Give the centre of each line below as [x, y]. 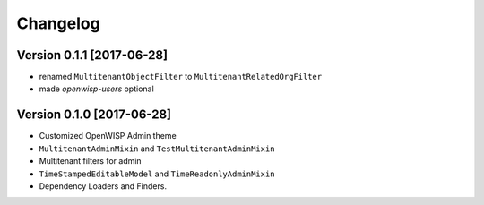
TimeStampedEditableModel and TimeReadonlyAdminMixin [157, 174]
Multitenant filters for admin [91, 161]
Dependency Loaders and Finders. [103, 186]
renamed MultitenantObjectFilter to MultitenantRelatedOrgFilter [181, 77]
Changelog [58, 23]
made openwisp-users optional [96, 89]
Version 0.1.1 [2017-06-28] [92, 55]
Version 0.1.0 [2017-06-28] [94, 115]
